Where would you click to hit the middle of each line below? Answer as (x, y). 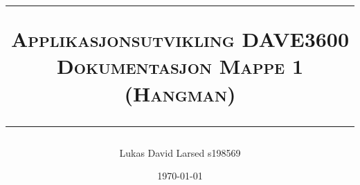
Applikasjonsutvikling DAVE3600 (180, 39)
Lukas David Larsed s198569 (180, 152)
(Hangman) (180, 93)
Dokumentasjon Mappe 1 (180, 66)
